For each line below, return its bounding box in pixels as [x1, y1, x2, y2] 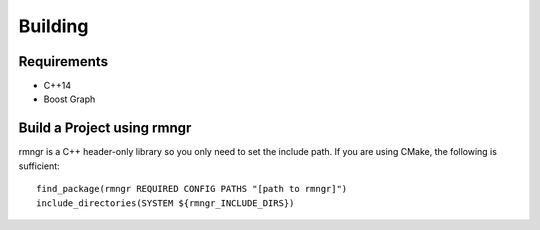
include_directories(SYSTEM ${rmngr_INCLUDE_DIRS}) [36, 197, 295, 209]
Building [18, 15, 89, 37]
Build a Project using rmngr [18, 120, 192, 137]
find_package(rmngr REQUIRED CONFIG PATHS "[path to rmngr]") [36, 183, 348, 195]
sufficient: [18, 160, 60, 172]
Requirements [18, 53, 109, 70]
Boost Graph [43, 93, 96, 105]
